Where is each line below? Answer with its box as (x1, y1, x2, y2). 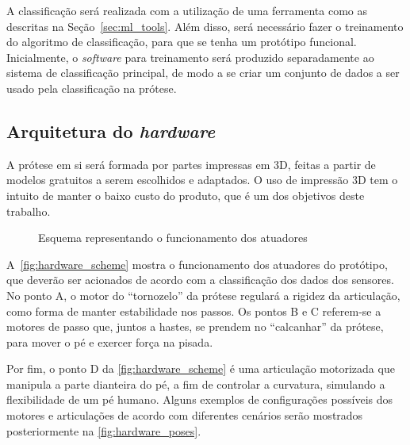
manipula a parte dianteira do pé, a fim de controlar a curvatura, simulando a (6, 375, 385, 392)
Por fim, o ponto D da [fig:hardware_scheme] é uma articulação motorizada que (6, 360, 395, 377)
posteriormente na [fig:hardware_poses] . (6, 422, 201, 439)
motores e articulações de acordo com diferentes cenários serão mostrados (6, 407, 363, 424)
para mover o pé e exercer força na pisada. (6, 333, 213, 350)
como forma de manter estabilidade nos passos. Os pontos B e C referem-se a (6, 302, 381, 319)
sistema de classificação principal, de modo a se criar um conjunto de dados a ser (6, 64, 400, 81)
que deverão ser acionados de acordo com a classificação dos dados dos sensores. (6, 271, 394, 288)
